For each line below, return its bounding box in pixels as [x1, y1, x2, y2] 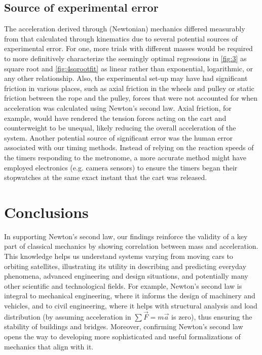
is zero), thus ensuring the [171, 311, 252, 322]
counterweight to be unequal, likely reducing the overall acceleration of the [4, 122, 236, 133]
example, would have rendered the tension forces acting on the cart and [4, 112, 227, 123]
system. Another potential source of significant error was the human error [4, 132, 233, 143]
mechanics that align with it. [4, 341, 94, 351]
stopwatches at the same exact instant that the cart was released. [4, 172, 207, 183]
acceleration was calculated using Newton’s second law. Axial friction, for [4, 102, 232, 113]
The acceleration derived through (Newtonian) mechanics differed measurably [4, 23, 245, 34]
